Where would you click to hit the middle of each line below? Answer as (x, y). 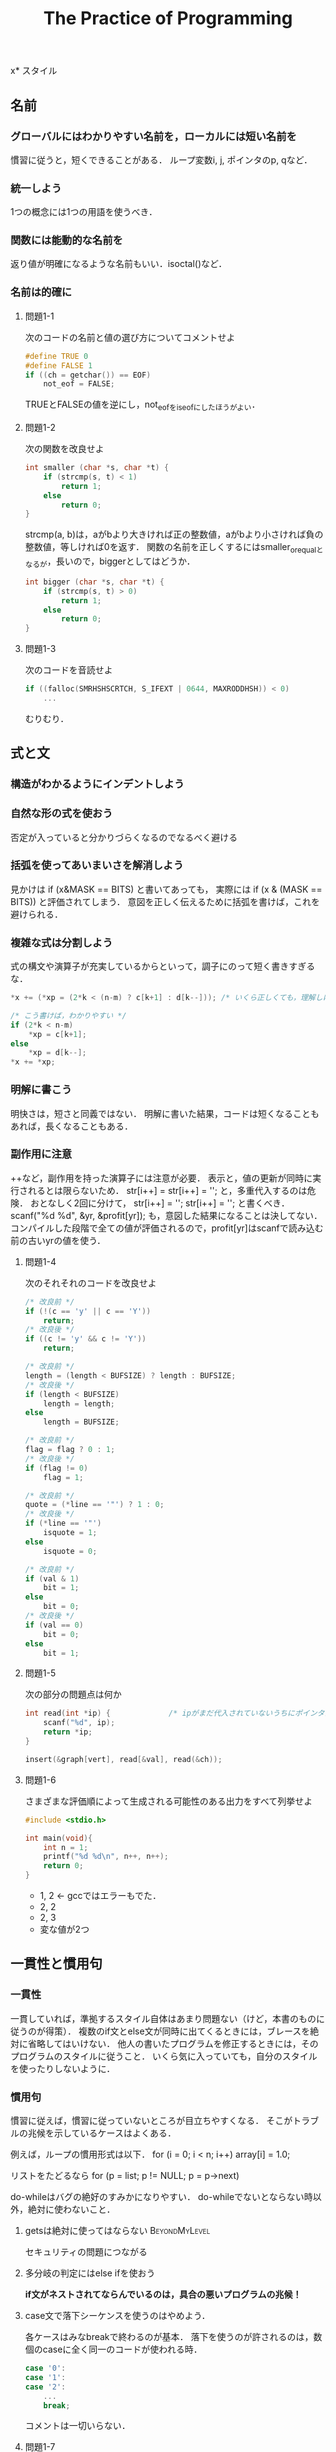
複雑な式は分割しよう (61, 942)
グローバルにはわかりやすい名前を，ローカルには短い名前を (153, 136)
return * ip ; (68, 1732)
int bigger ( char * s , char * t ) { (94, 582)
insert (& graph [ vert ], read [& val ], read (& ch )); (123, 1759)
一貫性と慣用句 (56, 1963)
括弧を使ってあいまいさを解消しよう (97, 865)
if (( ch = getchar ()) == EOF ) (88, 375)
